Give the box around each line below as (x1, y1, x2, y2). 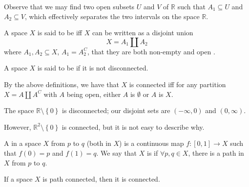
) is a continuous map (119, 138, 184, 148)
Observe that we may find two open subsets (4, 1, 135, 11)
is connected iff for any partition (129, 79, 226, 89)
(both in (86, 138, 111, 148)
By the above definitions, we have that (4, 79, 119, 89)
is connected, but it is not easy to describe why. (62, 121, 205, 132)
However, (4, 121, 31, 132)
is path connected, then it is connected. (42, 174, 160, 184)
